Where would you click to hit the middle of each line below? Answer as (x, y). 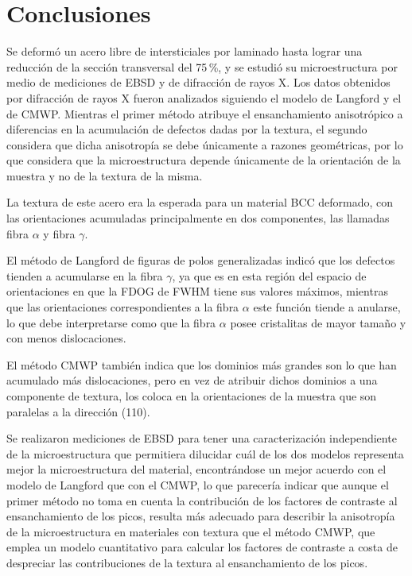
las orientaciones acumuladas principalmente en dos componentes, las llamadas (198, 218)
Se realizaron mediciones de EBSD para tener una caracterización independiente (202, 438)
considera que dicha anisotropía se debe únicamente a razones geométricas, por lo (205, 144)
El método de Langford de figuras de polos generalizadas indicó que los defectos (201, 260)
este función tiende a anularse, (327, 307)
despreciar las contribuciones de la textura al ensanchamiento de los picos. (187, 562)
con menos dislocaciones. (66, 338)
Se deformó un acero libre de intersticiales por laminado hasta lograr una (185, 51)
